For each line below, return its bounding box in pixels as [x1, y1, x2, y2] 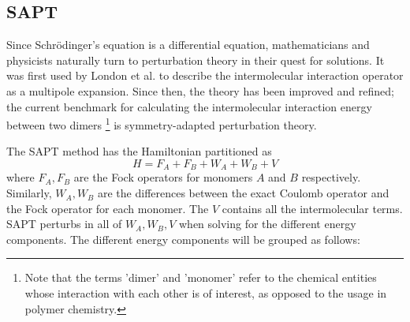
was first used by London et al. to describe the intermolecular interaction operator [6, 67, 404, 84]
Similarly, [6, 185, 52, 201]
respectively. [301, 169, 361, 185]
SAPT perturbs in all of [6, 215, 122, 232]
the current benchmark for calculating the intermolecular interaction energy [6, 98, 372, 114]
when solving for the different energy [178, 215, 356, 232]
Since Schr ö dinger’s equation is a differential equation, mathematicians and [6, 36, 370, 53]
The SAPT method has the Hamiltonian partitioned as [6, 143, 272, 159]
